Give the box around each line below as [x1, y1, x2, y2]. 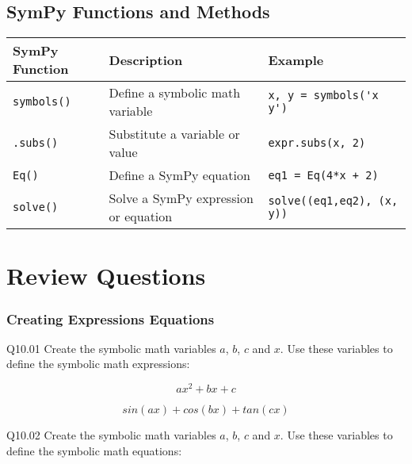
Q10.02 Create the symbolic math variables [6, 427, 216, 443]
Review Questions [6, 259, 206, 292]
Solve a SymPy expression [109, 189, 254, 208]
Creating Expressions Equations [6, 309, 215, 328]
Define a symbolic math [109, 83, 241, 102]
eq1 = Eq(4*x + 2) [268, 168, 379, 182]
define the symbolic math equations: [6, 442, 182, 458]
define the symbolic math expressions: [6, 355, 190, 372]
